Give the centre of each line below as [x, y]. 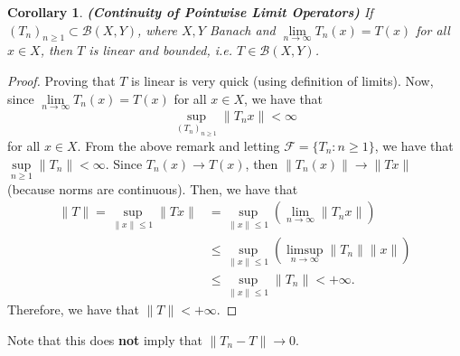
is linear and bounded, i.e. [161, 50]
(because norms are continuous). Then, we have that [153, 188]
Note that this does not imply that [105, 339]
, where [157, 29]
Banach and [242, 29]
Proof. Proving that [61, 80]
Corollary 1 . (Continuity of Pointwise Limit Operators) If [190, 12]
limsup [305, 250]
